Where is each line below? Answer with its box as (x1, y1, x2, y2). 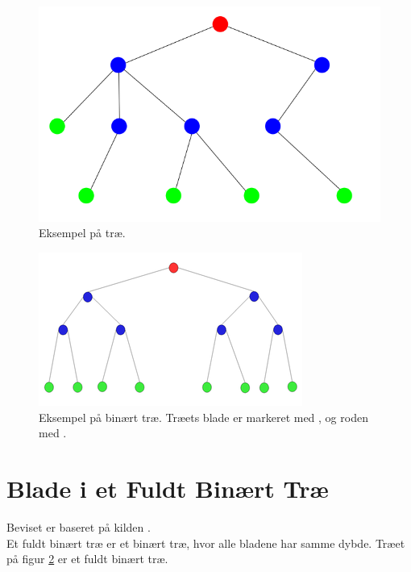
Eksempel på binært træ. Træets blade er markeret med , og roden (39, 408, 368, 425)
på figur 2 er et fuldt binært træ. (6, 550, 168, 567)
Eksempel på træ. (39, 224, 126, 241)
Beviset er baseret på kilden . (6, 518, 151, 535)
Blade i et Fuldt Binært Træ (6, 471, 329, 504)
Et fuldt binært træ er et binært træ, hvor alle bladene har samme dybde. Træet (6, 534, 405, 551)
